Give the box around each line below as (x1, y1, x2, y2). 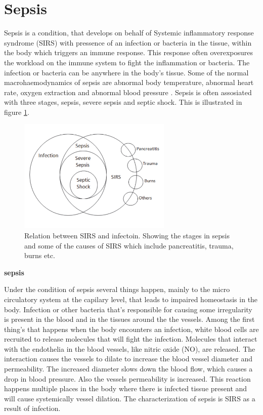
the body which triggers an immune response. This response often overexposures (4, 47, 253, 58)
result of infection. (4, 403, 61, 413)
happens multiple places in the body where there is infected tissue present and (4, 383, 247, 394)
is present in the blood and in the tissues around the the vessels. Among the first (4, 314, 255, 324)
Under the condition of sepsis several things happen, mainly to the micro (4, 284, 230, 295)
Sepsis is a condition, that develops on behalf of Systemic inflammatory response (4, 27, 254, 38)
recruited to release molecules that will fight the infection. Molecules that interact (4, 334, 257, 344)
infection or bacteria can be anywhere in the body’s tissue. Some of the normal (4, 67, 249, 77)
